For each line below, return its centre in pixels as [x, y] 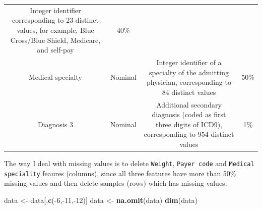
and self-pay [55, 50]
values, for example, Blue [55, 30]
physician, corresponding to [189, 82]
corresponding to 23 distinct [55, 20]
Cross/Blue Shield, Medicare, [55, 40]
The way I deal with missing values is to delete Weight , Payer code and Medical [129, 163]
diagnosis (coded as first [189, 114]
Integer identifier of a [189, 62]
